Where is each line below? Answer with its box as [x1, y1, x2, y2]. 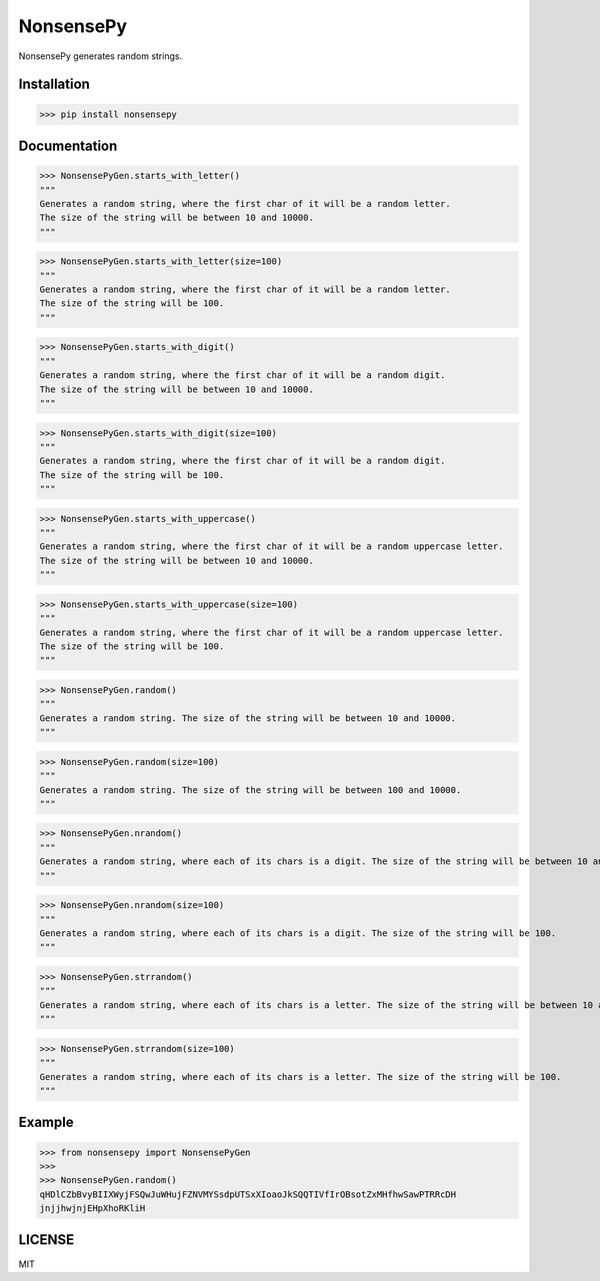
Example [18, 1114, 74, 1131]
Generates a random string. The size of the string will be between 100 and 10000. [39, 784, 462, 795]
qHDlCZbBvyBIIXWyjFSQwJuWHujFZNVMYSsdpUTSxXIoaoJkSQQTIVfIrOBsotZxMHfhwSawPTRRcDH [39, 1188, 457, 1200]
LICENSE [18, 1231, 75, 1249]
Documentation [18, 137, 118, 154]
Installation [18, 76, 90, 93]
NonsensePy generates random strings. [18, 50, 183, 62]
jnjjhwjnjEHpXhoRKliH [39, 1203, 146, 1214]
